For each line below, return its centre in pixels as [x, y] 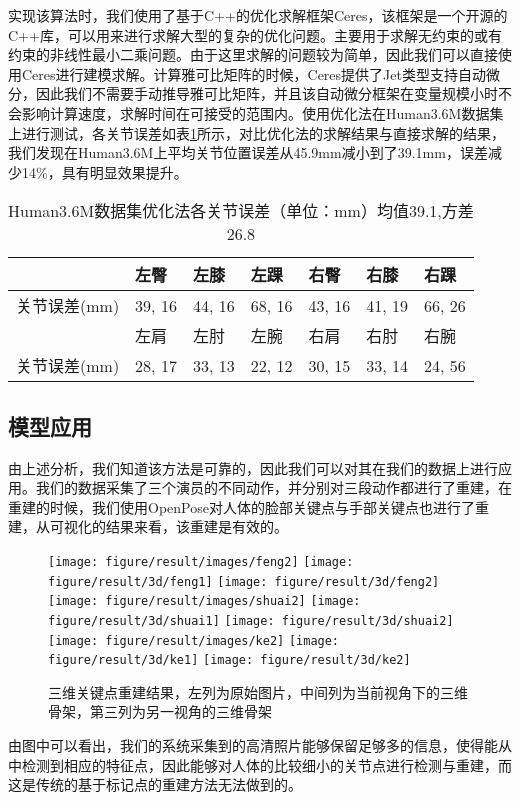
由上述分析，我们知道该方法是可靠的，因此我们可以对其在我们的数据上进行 [253, 467]
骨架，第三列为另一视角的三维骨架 [160, 711]
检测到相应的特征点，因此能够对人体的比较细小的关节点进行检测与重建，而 [266, 764]
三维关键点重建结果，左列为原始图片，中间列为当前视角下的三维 [258, 691]
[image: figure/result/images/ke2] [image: [194, 640]
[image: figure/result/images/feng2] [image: [201, 561]
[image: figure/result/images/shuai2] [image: [204, 601]
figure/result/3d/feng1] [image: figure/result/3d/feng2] [244, 581]
